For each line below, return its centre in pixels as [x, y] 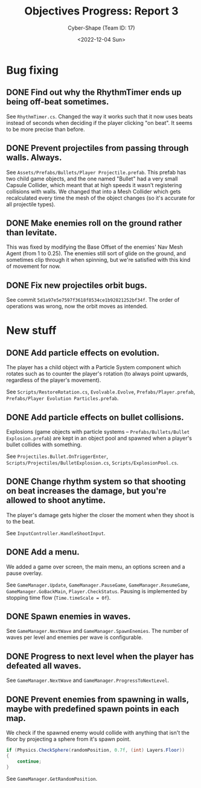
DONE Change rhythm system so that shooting [96, 482]
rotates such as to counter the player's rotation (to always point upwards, [97, 374]
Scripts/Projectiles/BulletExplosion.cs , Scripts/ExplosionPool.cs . [92, 462]
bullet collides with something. [44, 444]
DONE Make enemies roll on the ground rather [94, 223]
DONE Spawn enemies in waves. [69, 617]
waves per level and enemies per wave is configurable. [75, 637]
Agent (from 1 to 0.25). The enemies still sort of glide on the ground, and [96, 253]
